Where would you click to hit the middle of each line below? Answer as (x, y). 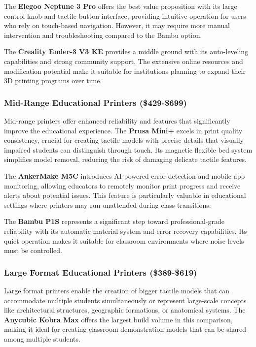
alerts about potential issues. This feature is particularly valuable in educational (125, 195)
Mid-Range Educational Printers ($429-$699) (95, 102)
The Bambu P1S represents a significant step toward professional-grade (114, 221)
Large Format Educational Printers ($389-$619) (101, 272)
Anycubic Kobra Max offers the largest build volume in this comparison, (118, 319)
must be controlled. (33, 250)
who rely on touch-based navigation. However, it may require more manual (117, 25)
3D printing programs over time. (53, 80)
